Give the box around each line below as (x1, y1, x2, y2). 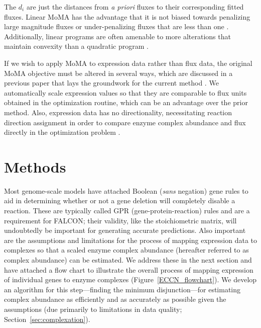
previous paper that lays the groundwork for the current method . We (4, 77, 219, 88)
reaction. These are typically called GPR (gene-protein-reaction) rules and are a (4, 205, 250, 216)
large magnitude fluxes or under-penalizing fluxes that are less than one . (4, 21, 229, 32)
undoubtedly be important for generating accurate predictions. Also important (4, 225, 246, 235)
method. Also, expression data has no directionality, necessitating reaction (4, 107, 232, 117)
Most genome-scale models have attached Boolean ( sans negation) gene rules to (4, 185, 248, 196)
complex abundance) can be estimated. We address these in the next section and (4, 255, 252, 265)
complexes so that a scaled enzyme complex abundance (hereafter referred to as (4, 244, 249, 255)
